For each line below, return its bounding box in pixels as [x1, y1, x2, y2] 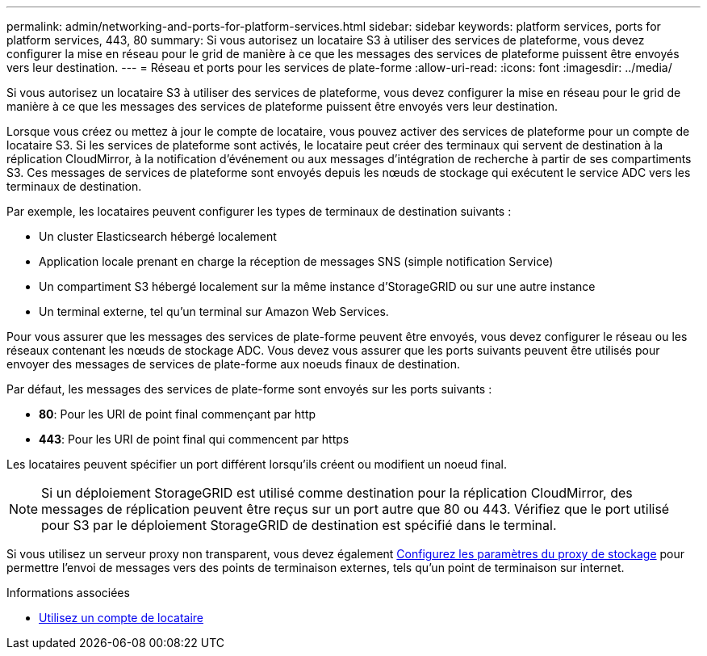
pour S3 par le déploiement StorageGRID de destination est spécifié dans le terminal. [41, 517, 557, 533]
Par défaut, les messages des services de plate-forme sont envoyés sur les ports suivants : [6, 382, 492, 396]
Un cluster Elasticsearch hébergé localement [39, 229, 277, 243]
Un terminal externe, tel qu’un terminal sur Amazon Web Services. [39, 305, 389, 318]
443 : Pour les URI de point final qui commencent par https [39, 432, 349, 446]
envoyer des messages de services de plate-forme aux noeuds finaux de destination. [6, 357, 460, 371]
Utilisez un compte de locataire [39, 611, 203, 624]
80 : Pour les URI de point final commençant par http [39, 407, 316, 421]
